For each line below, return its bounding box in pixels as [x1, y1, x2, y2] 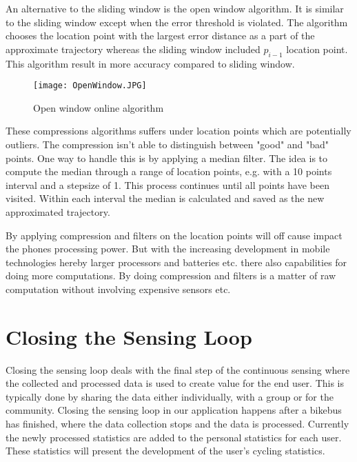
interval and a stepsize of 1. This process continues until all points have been [6, 177, 329, 192]
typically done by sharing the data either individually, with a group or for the [6, 389, 334, 403]
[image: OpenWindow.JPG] [33, 81, 147, 91]
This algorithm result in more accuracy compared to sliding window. [6, 56, 295, 70]
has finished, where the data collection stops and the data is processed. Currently [6, 416, 349, 431]
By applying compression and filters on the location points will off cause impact [6, 228, 343, 242]
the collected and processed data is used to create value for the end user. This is [6, 376, 345, 390]
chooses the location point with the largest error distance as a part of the [6, 28, 315, 43]
